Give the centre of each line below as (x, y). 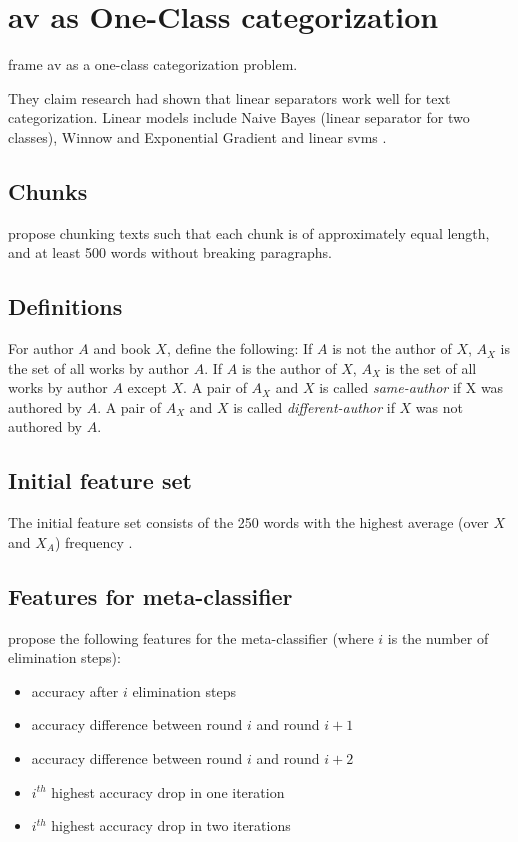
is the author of (289, 367)
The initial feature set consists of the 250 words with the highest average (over (248, 522)
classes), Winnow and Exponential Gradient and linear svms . (197, 136)
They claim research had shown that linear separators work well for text (229, 97)
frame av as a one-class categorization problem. (153, 64)
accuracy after (75, 690)
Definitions (65, 306)
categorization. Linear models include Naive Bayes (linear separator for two (239, 117)
